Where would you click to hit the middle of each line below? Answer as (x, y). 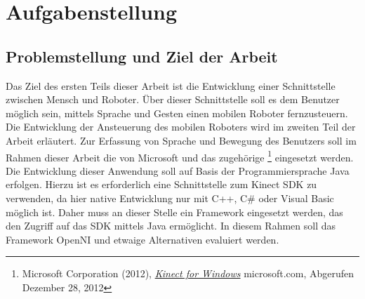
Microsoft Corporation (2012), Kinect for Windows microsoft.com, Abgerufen (188, 273)
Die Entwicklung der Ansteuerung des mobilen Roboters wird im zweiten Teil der (181, 127)
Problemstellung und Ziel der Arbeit (142, 56)
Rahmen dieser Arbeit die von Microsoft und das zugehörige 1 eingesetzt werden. (180, 156)
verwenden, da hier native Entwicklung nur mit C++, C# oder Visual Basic (170, 198)
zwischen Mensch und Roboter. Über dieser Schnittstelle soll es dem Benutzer (173, 99)
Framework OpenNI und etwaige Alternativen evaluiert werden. (142, 239)
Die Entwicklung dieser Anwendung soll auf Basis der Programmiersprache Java (178, 170)
